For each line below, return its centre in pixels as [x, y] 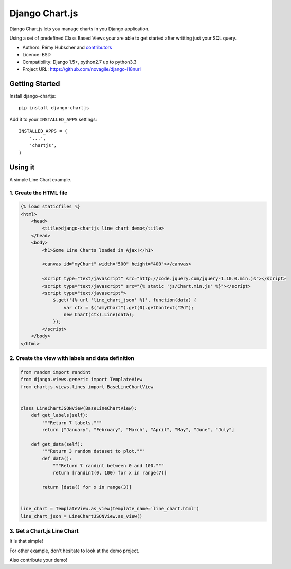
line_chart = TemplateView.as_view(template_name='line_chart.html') [110, 509]
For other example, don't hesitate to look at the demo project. [75, 551]
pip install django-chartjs [54, 108]
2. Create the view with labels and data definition [72, 358]
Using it [22, 167]
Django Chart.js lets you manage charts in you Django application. [79, 29]
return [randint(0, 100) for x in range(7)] [110, 473]
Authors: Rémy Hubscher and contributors [67, 48]
